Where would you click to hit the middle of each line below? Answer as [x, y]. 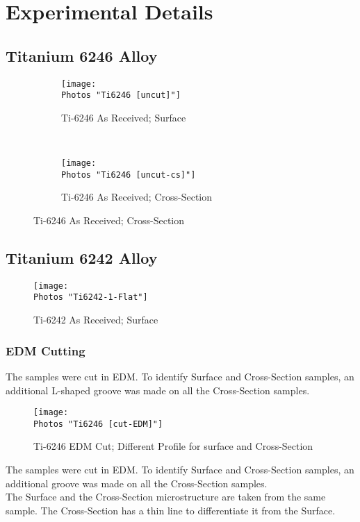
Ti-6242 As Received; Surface [96, 320]
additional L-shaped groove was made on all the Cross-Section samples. [158, 390]
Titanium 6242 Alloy [82, 257]
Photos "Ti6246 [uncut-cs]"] [129, 175]
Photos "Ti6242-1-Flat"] [91, 297]
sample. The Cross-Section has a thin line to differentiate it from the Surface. [171, 510]
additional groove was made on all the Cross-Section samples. [137, 483]
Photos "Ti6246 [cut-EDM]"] [98, 424]
